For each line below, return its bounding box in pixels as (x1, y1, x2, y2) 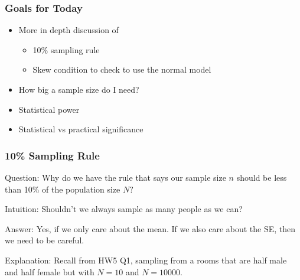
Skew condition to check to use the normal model (32, 63, 211, 76)
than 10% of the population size (5, 183, 120, 195)
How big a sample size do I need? (18, 83, 139, 95)
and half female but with (5, 265, 94, 278)
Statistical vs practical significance (18, 123, 144, 135)
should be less (236, 171, 287, 183)
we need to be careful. (5, 234, 84, 246)
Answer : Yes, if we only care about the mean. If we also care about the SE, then (5, 222, 296, 235)
